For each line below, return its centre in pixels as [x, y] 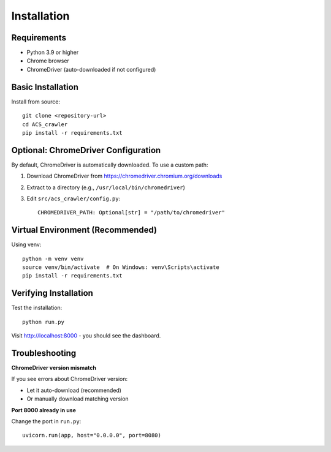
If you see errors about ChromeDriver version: [70, 379]
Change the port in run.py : [46, 421]
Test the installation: [37, 308]
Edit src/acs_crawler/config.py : [74, 198]
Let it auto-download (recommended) [74, 390]
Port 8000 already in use [44, 410]
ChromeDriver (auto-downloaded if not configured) [91, 69]
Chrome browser [48, 61]
